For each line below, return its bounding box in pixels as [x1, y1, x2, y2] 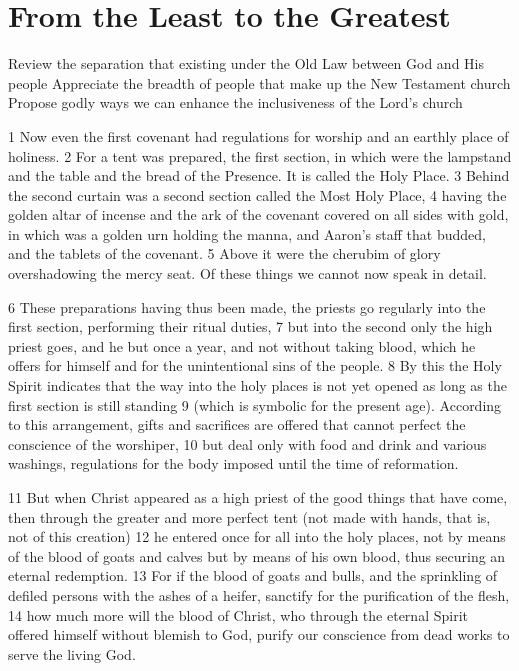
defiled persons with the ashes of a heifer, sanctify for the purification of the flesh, [8, 584, 510, 605]
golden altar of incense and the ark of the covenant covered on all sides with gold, [8, 204, 509, 225]
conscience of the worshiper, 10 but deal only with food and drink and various [8, 433, 487, 454]
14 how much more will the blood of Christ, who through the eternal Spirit [8, 604, 468, 625]
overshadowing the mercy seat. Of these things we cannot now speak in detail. [8, 263, 487, 284]
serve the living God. [8, 643, 136, 664]
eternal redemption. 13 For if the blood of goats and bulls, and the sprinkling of [8, 565, 498, 586]
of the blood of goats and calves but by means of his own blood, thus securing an [8, 545, 506, 566]
